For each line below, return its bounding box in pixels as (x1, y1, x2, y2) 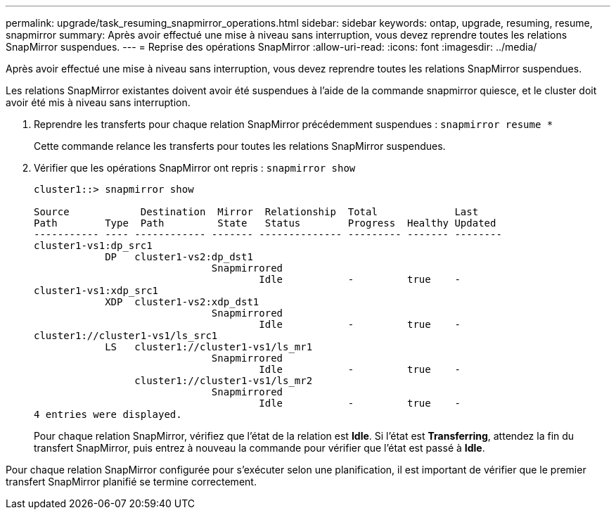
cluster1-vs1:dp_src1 (34, 240, 153, 251)
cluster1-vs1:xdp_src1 (34, 285, 159, 296)
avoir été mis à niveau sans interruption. (6, 96, 191, 108)
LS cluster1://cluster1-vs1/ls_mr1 (105, 341, 313, 352)
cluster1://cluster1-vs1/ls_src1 (34, 330, 218, 341)
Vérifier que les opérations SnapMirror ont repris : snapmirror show (34, 162, 356, 174)
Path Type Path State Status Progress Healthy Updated (34, 217, 496, 229)
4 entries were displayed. (34, 409, 182, 420)
